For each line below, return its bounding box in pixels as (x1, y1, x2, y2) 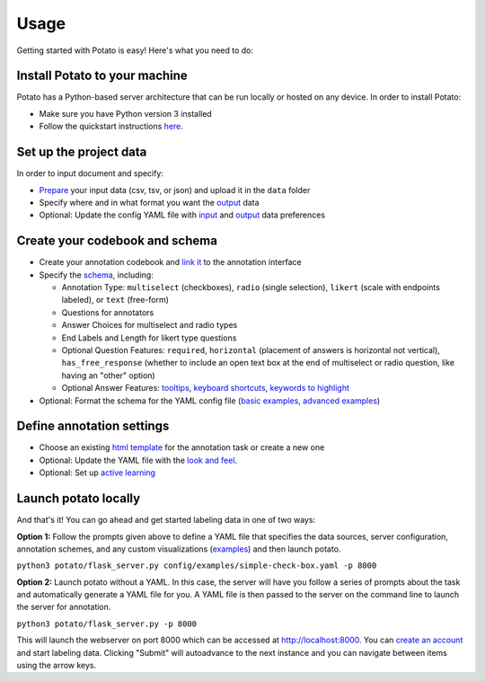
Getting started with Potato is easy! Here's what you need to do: (16, 45, 254, 56)
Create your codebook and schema (16, 234, 217, 249)
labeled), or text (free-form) (61, 295, 170, 305)
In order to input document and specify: (16, 168, 163, 179)
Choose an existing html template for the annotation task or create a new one (39, 442, 325, 453)
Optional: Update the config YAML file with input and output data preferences (39, 209, 326, 220)
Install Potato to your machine (16, 68, 188, 84)
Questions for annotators (61, 306, 154, 318)
